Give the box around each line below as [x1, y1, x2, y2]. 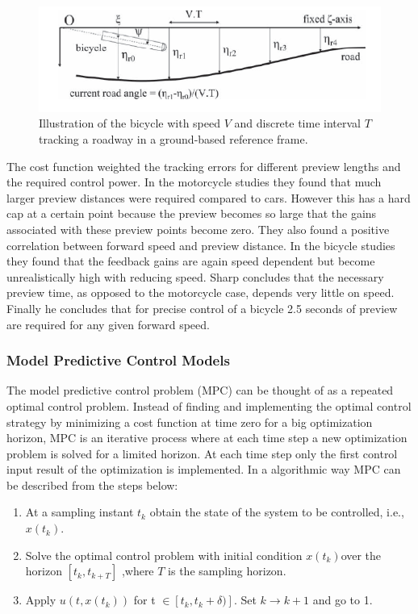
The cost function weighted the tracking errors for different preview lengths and [6, 157, 401, 174]
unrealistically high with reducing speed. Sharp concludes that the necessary [6, 268, 384, 285]
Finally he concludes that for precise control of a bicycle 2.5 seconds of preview [6, 299, 398, 316]
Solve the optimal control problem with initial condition [25, 546, 303, 563]
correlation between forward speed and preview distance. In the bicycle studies [6, 236, 395, 253]
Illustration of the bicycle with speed [39, 115, 220, 132]
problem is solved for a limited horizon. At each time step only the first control [6, 445, 398, 462]
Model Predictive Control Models [6, 350, 230, 370]
